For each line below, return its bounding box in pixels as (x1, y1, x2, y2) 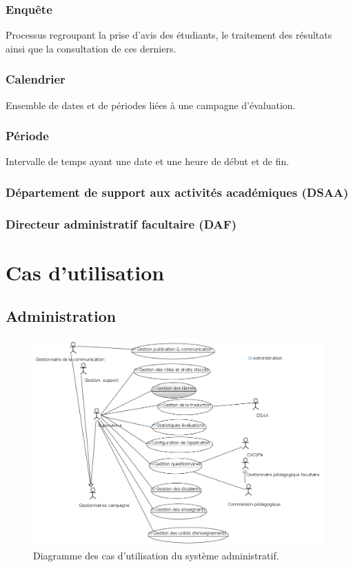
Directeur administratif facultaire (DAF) (6, 215, 236, 232)
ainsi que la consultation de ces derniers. (6, 41, 176, 55)
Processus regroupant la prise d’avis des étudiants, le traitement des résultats (6, 28, 332, 42)
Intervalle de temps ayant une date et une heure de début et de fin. (6, 154, 290, 169)
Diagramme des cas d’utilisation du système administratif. (33, 548, 279, 563)
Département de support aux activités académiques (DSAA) (6, 183, 349, 200)
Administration (6, 305, 117, 327)
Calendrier (6, 70, 65, 88)
